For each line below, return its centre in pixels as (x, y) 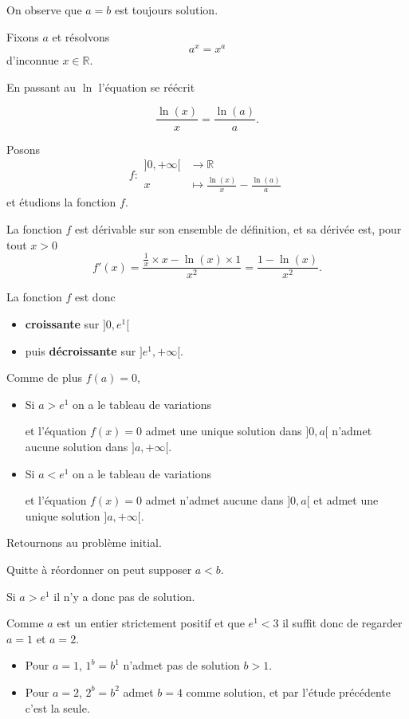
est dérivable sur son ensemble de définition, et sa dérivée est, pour (238, 228)
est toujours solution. (167, 10)
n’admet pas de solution (181, 665)
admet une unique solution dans (224, 431)
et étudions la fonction (61, 202)
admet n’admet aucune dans (214, 500)
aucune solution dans (77, 447)
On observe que (44, 10)
